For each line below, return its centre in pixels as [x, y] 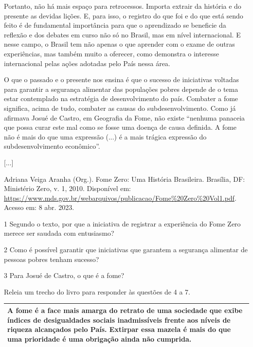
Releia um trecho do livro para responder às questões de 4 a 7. [97, 291]
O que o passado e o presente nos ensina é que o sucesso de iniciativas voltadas [121, 79]
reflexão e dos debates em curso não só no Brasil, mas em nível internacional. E [122, 34]
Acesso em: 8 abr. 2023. [39, 207]
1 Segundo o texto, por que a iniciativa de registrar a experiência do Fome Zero [122, 223]
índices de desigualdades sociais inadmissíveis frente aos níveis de [119, 320]
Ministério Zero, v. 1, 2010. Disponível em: [67, 188]
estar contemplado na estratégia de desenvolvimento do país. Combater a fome [121, 98]
